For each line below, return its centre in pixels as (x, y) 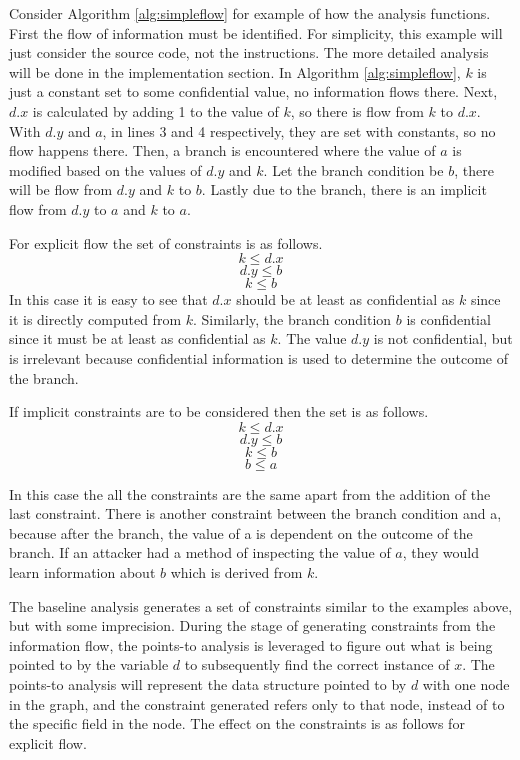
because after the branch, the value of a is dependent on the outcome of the (241, 532)
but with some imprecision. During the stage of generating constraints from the (252, 625)
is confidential (448, 318)
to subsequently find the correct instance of (317, 664)
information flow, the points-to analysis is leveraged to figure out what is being (251, 644)
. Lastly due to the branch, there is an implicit (344, 189)
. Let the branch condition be (353, 169)
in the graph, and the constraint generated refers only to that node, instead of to (257, 703)
